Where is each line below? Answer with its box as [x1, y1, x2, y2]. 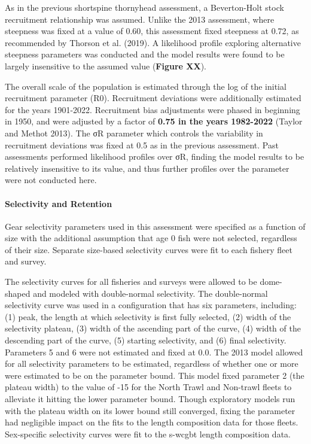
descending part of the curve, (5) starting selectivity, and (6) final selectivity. [5, 334, 286, 346]
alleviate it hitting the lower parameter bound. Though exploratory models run [5, 393, 295, 405]
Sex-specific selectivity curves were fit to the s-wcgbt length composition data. [5, 427, 291, 440]
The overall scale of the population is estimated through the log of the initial [5, 80, 286, 92]
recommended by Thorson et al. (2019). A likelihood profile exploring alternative [5, 36, 301, 48]
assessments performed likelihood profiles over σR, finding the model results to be [5, 150, 304, 163]
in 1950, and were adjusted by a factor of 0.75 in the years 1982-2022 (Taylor [5, 115, 303, 127]
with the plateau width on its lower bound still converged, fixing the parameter [5, 404, 295, 416]
